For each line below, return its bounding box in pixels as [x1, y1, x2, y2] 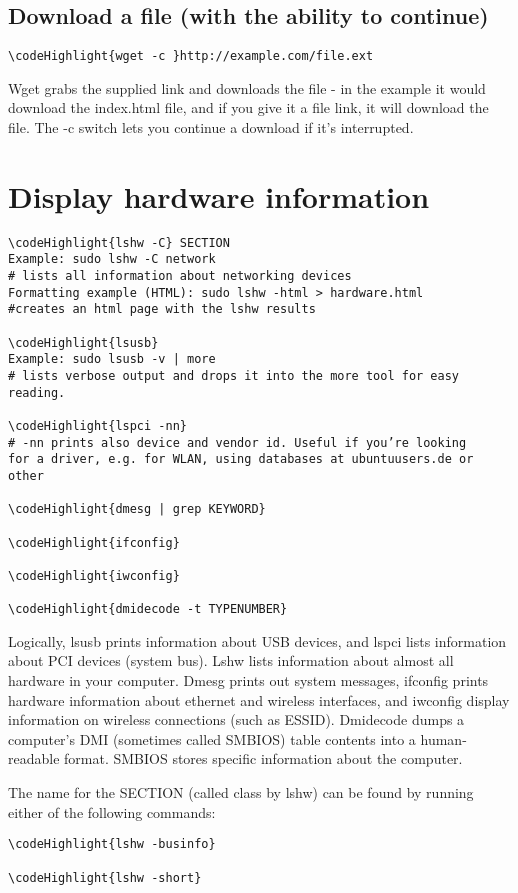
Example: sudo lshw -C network [8, 252, 216, 267]
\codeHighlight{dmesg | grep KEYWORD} [8, 502, 266, 517]
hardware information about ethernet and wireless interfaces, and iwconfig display [8, 689, 510, 710]
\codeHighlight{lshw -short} [8, 870, 202, 885]
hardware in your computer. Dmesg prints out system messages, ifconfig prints [8, 670, 489, 691]
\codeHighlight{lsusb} [8, 335, 159, 350]
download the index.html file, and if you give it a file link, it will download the [8, 97, 489, 118]
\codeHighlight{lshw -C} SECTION [8, 235, 230, 250]
